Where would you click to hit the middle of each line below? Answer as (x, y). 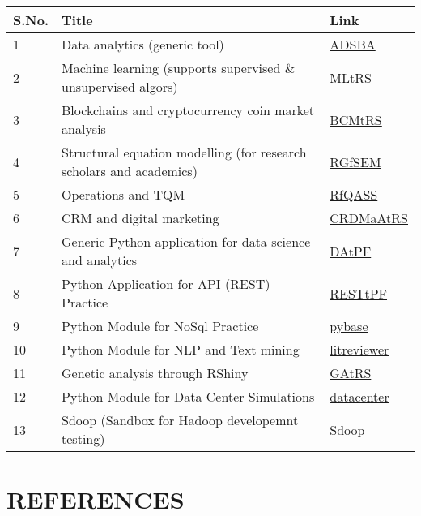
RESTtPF (359, 293)
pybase (349, 326)
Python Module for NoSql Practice (160, 326)
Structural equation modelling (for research (184, 152)
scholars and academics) (130, 171)
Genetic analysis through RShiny (155, 373)
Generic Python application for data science (186, 241)
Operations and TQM (123, 194)
